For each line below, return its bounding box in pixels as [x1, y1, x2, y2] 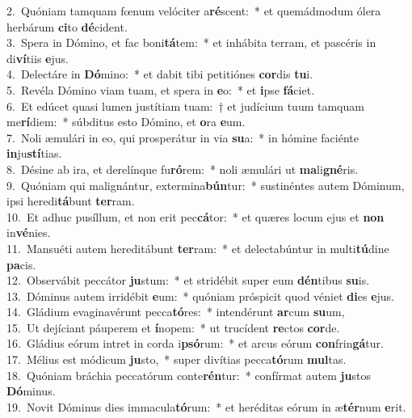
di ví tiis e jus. [6, 49, 69, 66]
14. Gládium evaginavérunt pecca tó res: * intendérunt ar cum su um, [6, 303, 345, 320]
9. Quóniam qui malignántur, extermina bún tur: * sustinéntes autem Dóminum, [6, 176, 405, 193]
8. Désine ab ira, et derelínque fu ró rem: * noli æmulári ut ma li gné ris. [6, 160, 359, 177]
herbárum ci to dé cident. [6, 18, 128, 35]
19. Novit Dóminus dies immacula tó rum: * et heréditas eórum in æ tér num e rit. [6, 398, 406, 415]
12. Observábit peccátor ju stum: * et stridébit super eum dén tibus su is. [6, 272, 370, 289]
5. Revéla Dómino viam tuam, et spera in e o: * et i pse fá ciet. [6, 81, 315, 98]
